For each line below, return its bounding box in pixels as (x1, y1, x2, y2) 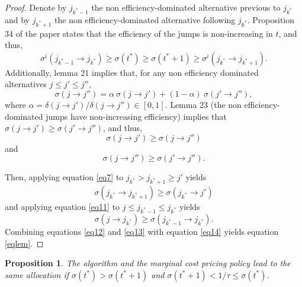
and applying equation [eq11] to (5, 200, 120, 213)
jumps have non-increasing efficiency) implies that (46, 110, 227, 122)
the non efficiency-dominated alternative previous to (91, 1, 281, 13)
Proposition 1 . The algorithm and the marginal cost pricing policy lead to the (5, 257, 291, 269)
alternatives (5, 78, 47, 90)
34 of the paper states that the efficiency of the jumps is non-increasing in (5, 27, 273, 39)
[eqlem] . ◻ (5, 237, 44, 249)
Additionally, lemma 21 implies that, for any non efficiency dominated (5, 66, 259, 78)
